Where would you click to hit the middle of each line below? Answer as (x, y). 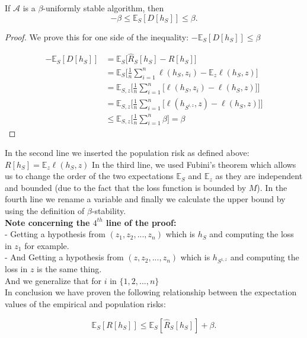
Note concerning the (47, 222)
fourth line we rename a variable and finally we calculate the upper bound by (145, 199)
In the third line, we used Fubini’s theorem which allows (194, 164)
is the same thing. (69, 269)
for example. (47, 245)
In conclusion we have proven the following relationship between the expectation (151, 292)
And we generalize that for (53, 280)
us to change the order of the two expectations (89, 176)
